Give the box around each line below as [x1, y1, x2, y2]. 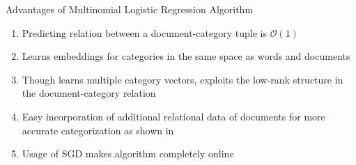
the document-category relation [22, 86, 156, 100]
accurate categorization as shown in [22, 123, 174, 137]
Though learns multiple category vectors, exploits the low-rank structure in [22, 72, 343, 86]
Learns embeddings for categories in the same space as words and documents [22, 49, 350, 63]
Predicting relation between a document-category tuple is [22, 25, 267, 40]
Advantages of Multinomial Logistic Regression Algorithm [6, 2, 254, 16]
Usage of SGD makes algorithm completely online [22, 146, 234, 161]
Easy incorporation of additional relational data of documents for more [22, 109, 325, 123]
